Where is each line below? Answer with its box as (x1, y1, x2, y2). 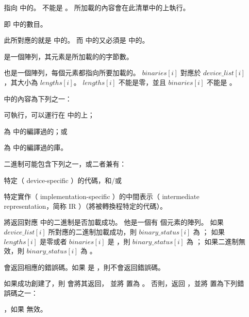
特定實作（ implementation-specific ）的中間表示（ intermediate (4, 191, 199, 201)
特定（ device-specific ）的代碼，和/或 (4, 175, 122, 185)
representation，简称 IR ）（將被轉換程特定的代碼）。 (4, 200, 167, 211)
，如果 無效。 (4, 304, 47, 314)
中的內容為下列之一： (4, 93, 72, 103)
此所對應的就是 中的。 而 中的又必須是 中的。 (4, 35, 149, 45)
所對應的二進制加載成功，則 (48, 226, 137, 236)
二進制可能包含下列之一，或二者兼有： (4, 158, 126, 168)
